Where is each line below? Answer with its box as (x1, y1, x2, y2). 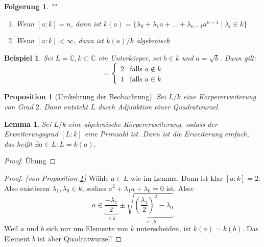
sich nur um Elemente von (46, 223, 128, 234)
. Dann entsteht (39, 101, 88, 112)
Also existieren (4, 182, 50, 193)
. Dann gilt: (220, 52, 256, 63)
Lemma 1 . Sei (4, 118, 52, 129)
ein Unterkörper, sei (98, 52, 161, 63)
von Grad (4, 101, 33, 112)
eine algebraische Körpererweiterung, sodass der (68, 118, 218, 129)
